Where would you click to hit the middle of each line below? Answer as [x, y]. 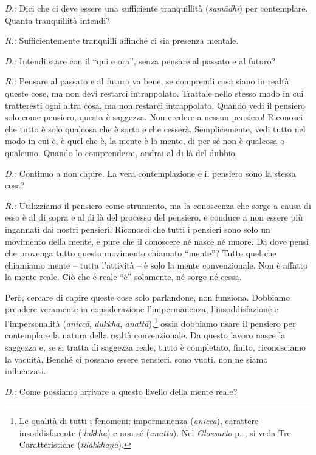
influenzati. [26, 371]
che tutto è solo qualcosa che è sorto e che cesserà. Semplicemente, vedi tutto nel [155, 128]
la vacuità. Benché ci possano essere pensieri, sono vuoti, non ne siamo [136, 359]
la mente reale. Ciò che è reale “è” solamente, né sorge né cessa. [123, 277]
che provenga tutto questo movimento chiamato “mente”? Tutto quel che [141, 253]
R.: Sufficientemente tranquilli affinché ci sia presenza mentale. [122, 40]
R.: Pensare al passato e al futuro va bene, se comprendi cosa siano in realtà [147, 81]
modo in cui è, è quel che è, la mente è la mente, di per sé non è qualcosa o [145, 141]
